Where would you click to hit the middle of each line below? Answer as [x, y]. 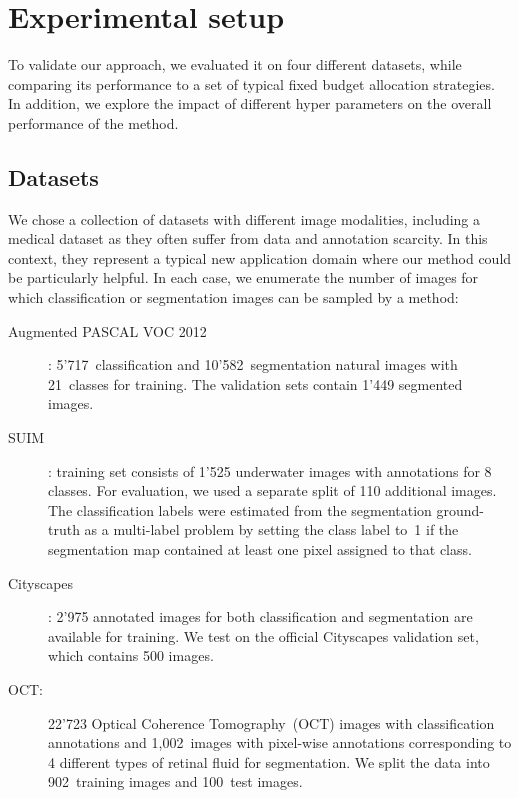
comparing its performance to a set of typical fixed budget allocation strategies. [251, 83]
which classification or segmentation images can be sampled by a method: [233, 297]
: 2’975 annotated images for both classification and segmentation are [260, 616]
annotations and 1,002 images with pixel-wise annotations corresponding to [280, 742]
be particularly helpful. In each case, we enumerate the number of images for [243, 277]
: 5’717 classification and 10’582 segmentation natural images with [253, 364]
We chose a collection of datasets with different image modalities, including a [244, 218]
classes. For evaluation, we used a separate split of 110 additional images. [272, 490]
